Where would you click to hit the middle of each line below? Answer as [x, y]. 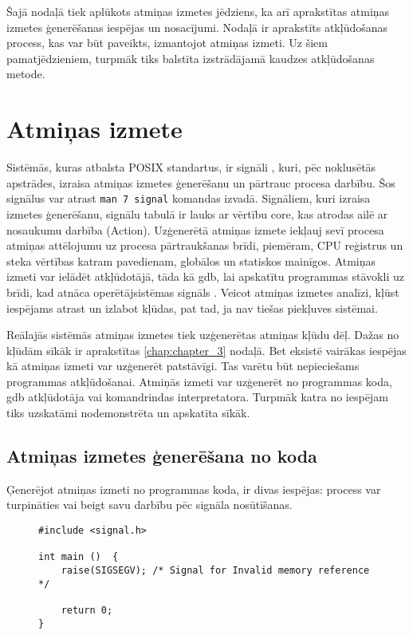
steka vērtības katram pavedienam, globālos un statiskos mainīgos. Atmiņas [191, 260]
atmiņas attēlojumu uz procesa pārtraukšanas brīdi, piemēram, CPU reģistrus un [205, 245]
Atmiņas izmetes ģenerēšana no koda [162, 456]
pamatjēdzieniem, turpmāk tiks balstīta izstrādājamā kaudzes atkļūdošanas [191, 58]
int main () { [79, 557]
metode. [26, 74]
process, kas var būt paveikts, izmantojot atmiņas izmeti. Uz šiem [167, 43]
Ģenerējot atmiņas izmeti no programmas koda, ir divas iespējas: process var [194, 489]
